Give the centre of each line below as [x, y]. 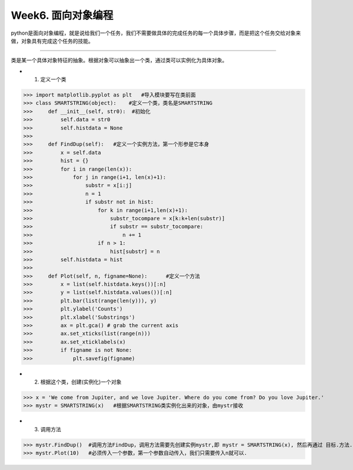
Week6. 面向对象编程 [62, 15]
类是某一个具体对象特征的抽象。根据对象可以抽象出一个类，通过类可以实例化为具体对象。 [119, 60]
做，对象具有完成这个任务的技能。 [52, 41]
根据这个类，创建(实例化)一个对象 [81, 382]
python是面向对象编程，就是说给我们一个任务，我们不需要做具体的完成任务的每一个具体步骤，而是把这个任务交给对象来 [156, 33]
